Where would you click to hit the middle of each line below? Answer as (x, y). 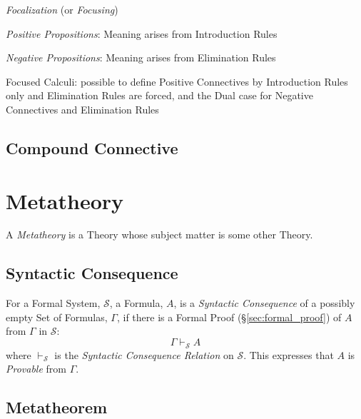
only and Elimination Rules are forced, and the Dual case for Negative (159, 95)
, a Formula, (136, 303)
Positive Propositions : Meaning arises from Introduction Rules (142, 33)
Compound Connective (92, 147)
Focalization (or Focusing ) (62, 9)
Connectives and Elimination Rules (82, 109)
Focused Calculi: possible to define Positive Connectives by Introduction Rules (177, 81)
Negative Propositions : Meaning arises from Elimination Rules (141, 57)
